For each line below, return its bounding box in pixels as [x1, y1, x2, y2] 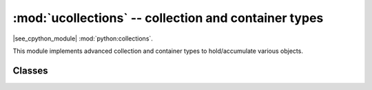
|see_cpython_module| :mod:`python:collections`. [12, 34, 153, 43]
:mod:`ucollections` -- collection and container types [12, 10, 324, 25]
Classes [12, 65, 48, 76]
